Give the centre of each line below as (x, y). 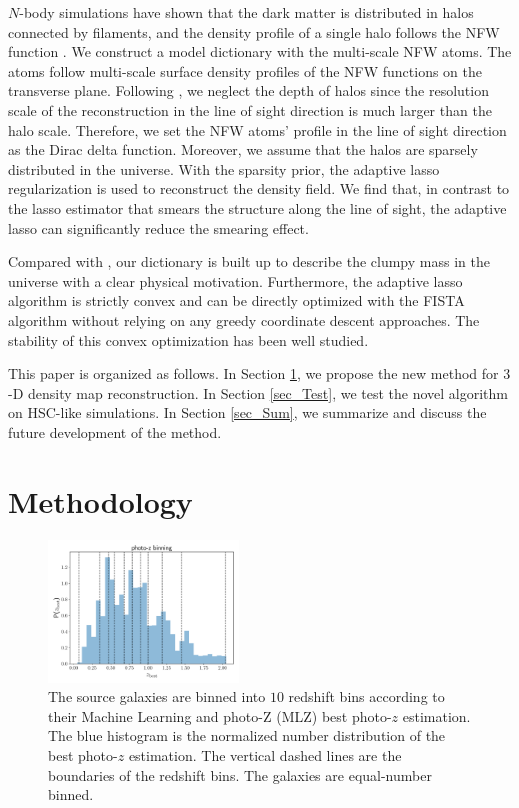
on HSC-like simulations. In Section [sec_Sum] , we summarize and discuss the (247, 412)
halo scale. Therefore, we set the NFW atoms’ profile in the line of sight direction (257, 129)
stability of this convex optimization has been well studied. (188, 339)
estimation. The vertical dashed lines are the (265, 755)
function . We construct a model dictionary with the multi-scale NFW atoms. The (260, 51)
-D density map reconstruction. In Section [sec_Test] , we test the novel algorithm (258, 392)
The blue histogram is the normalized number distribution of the (247, 735)
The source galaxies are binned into (157, 696)
